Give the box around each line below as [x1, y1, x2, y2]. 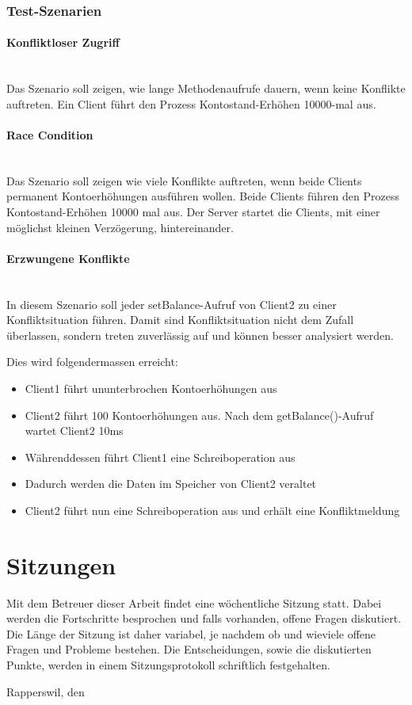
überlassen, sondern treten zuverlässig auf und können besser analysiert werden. [6, 326, 394, 343]
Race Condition [6, 127, 93, 143]
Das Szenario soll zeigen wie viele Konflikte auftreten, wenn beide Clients [6, 172, 362, 189]
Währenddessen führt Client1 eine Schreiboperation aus [25, 448, 296, 465]
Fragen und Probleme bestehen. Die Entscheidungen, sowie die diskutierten [6, 641, 372, 657]
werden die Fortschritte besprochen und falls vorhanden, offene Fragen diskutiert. [6, 610, 402, 627]
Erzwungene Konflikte [6, 250, 130, 266]
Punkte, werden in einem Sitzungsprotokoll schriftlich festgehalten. [6, 657, 330, 673]
